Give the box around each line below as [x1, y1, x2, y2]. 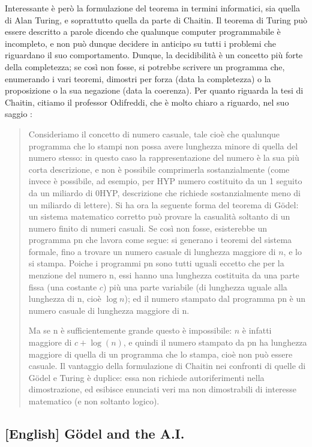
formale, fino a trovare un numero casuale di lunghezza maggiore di [28, 245, 276, 257]
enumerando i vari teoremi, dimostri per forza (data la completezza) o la [5, 72, 271, 85]
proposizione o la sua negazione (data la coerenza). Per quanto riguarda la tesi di [5, 84, 304, 97]
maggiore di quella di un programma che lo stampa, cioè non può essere [28, 347, 293, 360]
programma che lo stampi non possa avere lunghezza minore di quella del [28, 139, 298, 152]
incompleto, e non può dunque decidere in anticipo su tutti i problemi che [5, 37, 277, 49]
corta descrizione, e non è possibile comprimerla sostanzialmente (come [28, 163, 290, 175]
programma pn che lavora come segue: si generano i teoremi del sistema [28, 233, 292, 246]
